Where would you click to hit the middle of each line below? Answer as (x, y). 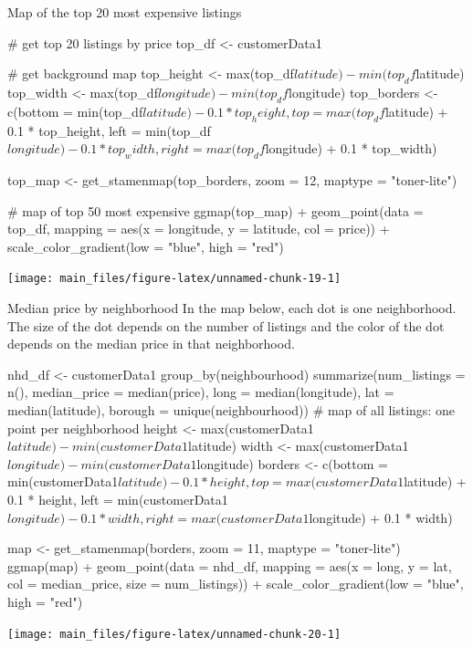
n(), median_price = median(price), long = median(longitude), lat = (201, 392)
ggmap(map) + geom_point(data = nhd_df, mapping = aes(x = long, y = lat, (230, 565)
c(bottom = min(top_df (75, 111)
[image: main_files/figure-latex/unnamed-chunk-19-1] (174, 279)
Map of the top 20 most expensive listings (125, 12)
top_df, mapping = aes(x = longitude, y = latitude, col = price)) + (199, 229)
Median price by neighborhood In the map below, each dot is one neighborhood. (232, 308)
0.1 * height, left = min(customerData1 (118, 499)
